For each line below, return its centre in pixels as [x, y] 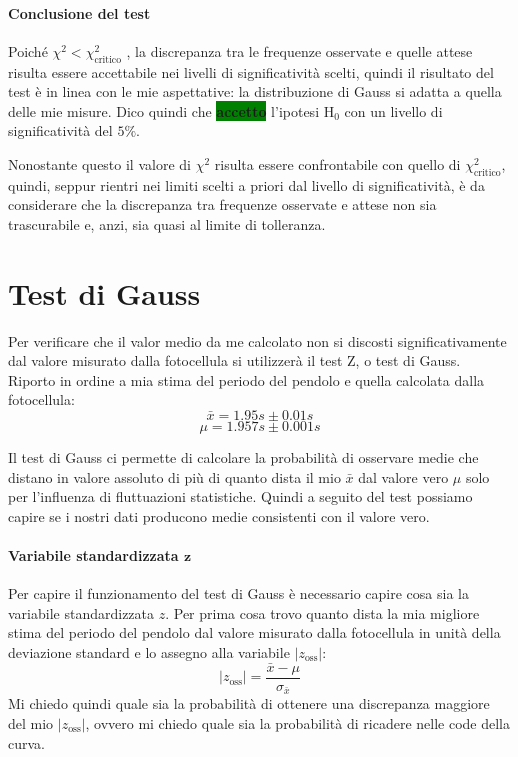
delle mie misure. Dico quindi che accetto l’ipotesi [164, 110]
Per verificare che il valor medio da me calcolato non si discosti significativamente [257, 340]
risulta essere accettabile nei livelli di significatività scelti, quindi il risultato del [251, 71]
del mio [31, 722]
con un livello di [393, 110]
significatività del [60, 130]
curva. [26, 742]
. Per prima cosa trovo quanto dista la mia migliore [322, 612]
